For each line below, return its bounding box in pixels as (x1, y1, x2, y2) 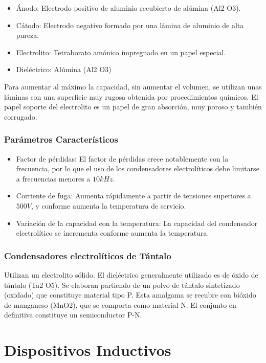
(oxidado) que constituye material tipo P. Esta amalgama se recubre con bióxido (4, 289, 256, 300)
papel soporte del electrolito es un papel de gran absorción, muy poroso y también (4, 101, 262, 112)
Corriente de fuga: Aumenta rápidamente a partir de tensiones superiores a (16, 190, 251, 201)
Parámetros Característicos (4, 133, 118, 146)
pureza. (16, 30, 39, 40)
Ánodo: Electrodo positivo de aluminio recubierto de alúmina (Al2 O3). (16, 3, 241, 13)
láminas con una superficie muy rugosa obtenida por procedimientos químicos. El (4, 91, 258, 102)
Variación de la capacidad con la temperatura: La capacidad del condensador (16, 217, 258, 228)
